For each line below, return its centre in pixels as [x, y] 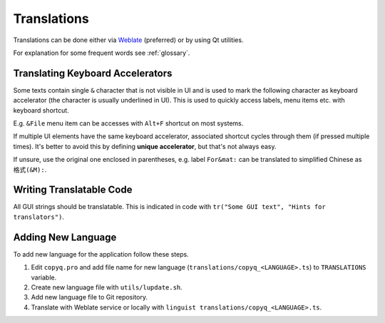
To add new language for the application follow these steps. [101, 254]
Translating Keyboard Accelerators [93, 73]
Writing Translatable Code [73, 190]
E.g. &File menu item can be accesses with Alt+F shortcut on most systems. [128, 123]
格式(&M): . [30, 169]
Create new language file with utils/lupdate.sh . [107, 287]
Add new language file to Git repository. [89, 297]
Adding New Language [65, 237]
